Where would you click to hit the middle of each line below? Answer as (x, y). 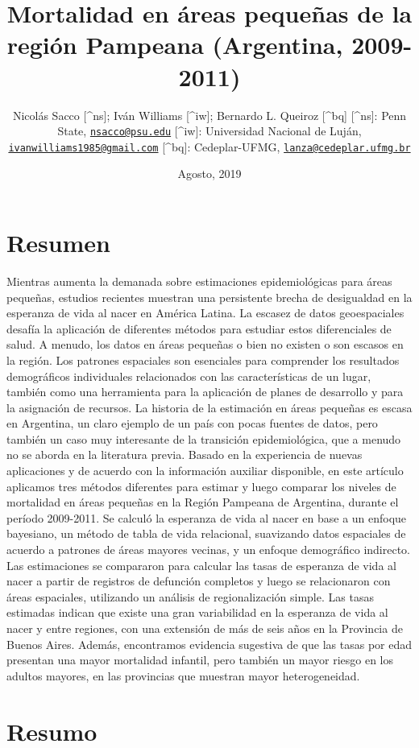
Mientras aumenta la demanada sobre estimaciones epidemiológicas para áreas (199, 281)
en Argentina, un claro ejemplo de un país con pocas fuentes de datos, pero (192, 423)
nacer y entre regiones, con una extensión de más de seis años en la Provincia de (205, 628)
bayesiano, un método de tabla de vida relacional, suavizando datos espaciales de (206, 533)
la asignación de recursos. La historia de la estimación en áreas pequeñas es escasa (209, 407)
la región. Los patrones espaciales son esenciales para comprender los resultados (203, 360)
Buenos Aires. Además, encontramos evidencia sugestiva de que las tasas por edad (209, 644)
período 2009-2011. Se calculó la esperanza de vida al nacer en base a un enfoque (207, 517)
